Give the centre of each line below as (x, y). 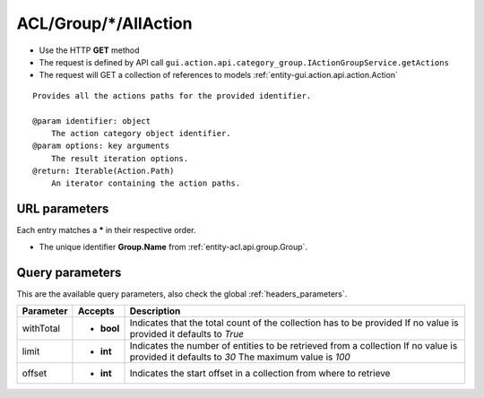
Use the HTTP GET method (89, 50)
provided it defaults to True (187, 334)
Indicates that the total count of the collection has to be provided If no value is (294, 323)
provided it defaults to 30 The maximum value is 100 (240, 357)
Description (155, 311)
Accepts (96, 311)
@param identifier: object (92, 121)
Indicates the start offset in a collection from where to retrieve (260, 374)
